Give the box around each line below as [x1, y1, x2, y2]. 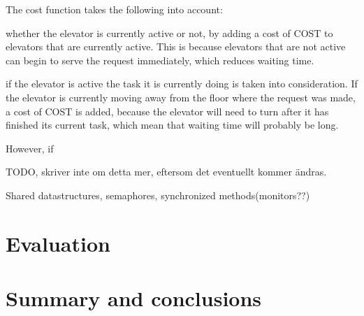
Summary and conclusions [6, 284, 262, 313]
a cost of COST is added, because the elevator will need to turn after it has [6, 103, 329, 118]
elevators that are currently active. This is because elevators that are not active [6, 39, 346, 54]
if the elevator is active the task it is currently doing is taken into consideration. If [6, 76, 358, 91]
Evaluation [6, 229, 110, 257]
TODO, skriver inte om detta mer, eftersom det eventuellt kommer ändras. [6, 164, 327, 179]
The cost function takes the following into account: [6, 2, 223, 16]
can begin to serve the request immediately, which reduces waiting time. [6, 52, 314, 67]
